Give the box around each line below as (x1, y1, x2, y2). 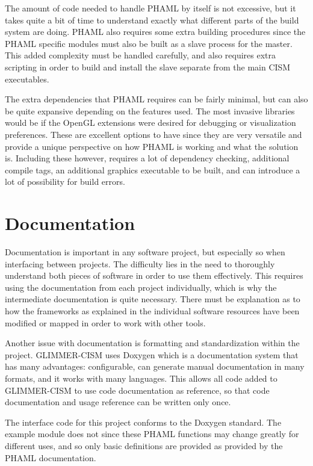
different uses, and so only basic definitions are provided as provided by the (5, 439, 283, 452)
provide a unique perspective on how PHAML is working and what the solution (5, 140, 299, 152)
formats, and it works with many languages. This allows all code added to (5, 371, 277, 384)
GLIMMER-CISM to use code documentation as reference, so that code (5, 384, 270, 396)
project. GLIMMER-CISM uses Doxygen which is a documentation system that (5, 348, 299, 361)
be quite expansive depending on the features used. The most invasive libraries (5, 104, 295, 117)
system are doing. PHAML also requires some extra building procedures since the (5, 25, 306, 38)
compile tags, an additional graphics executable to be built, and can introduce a (5, 163, 300, 176)
